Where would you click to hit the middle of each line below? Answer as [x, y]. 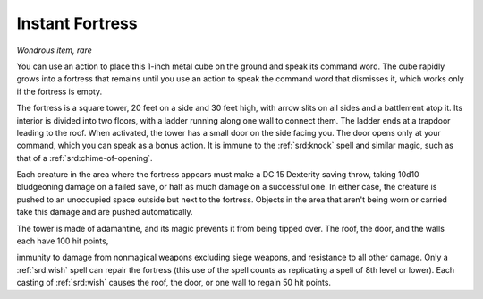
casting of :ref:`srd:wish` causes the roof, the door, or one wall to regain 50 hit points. [174, 283]
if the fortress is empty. [59, 91]
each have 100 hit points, [63, 241]
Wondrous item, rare [55, 50]
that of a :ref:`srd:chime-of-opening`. [85, 158]
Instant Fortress [77, 23]
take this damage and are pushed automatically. [105, 212]
